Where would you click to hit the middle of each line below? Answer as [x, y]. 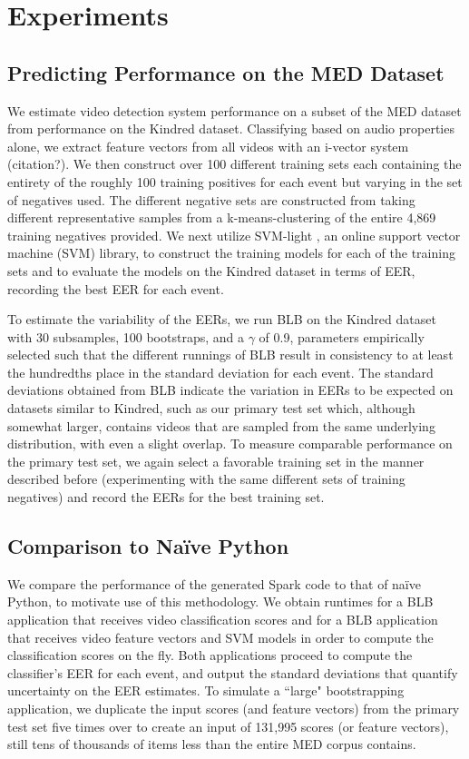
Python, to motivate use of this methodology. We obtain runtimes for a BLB [220, 601]
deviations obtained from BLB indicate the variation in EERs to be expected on [230, 390]
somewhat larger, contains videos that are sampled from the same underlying [221, 425]
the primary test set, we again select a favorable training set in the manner [216, 461]
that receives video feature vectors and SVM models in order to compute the [220, 637]
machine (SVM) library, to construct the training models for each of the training [231, 253]
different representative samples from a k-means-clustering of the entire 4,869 [222, 217]
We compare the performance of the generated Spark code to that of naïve [214, 583]
